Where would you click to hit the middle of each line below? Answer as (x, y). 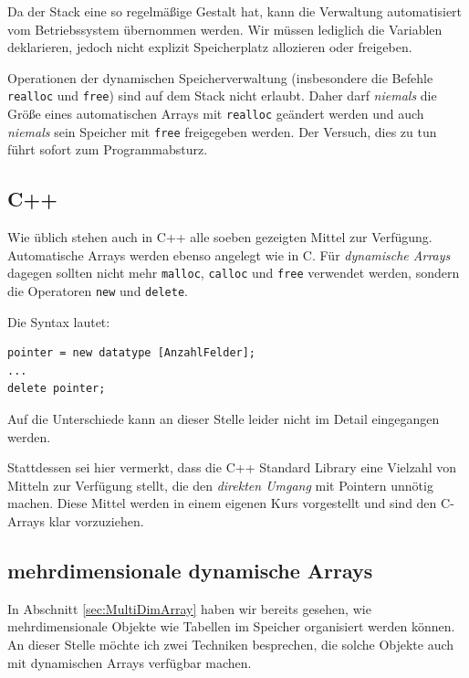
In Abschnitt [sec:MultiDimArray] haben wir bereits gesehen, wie (189, 608)
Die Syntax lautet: (59, 321)
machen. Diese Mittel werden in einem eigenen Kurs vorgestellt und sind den (222, 503)
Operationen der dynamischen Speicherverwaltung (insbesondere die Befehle (220, 77)
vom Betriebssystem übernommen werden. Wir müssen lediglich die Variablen (225, 29)
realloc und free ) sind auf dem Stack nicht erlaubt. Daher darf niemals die (222, 95)
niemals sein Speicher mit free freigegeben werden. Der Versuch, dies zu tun (222, 131)
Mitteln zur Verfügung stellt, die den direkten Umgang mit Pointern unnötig (220, 485)
